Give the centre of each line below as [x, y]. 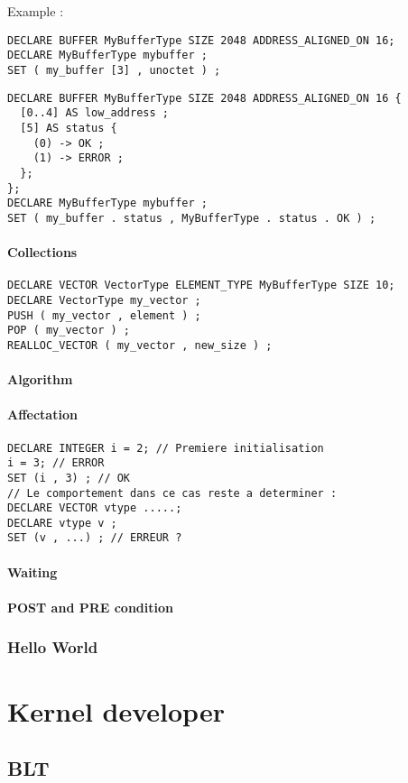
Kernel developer [116, 710]
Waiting [32, 571]
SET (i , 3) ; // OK [69, 478]
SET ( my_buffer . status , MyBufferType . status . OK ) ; [192, 218]
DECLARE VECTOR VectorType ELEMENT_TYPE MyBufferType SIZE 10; [201, 286]
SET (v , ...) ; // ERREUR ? [95, 538]
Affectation [42, 415]
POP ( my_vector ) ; [69, 331]
